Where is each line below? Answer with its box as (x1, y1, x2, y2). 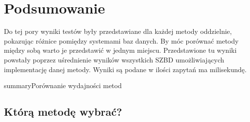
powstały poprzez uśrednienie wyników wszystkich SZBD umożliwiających (4, 54, 224, 64)
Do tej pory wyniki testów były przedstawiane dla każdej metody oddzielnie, (4, 26, 232, 36)
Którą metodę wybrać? (4, 104, 122, 119)
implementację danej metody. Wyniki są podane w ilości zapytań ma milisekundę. (4, 64, 247, 74)
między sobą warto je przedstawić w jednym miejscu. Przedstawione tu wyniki (4, 45, 237, 55)
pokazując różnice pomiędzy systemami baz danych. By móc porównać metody (4, 35, 239, 46)
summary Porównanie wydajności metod (4, 80, 122, 91)
